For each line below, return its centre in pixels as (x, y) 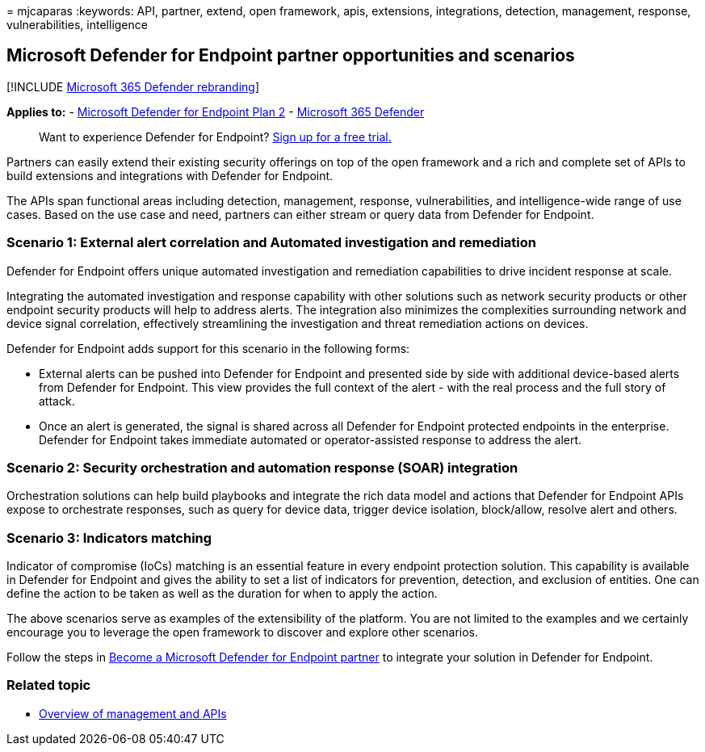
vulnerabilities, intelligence (77, 25)
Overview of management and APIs (133, 713)
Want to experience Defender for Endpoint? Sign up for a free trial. (215, 137)
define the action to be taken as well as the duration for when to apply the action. (222, 594)
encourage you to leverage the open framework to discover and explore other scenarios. (243, 632)
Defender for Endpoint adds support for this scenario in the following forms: (208, 348)
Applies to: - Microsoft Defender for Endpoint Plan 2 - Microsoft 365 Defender (216, 111)
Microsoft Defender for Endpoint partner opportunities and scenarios (291, 56)
